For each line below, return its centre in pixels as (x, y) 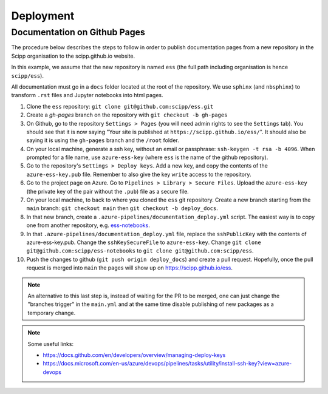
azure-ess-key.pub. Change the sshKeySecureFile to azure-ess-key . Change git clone (144, 242)
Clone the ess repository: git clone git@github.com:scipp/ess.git (120, 106)
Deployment (43, 16)
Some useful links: (51, 344)
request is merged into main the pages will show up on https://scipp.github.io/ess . (130, 268)
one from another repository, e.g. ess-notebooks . (88, 225)
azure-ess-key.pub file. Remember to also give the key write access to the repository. (139, 174)
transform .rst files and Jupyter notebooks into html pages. (87, 95)
